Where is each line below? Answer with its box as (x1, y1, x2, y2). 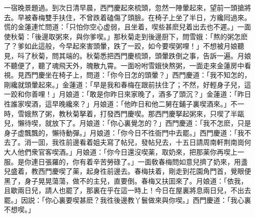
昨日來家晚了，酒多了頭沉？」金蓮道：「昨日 (110, 89, 251, 99)
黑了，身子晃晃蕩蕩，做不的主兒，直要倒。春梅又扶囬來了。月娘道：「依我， (4, 175, 248, 186)
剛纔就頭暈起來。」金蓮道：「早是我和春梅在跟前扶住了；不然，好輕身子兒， (4, 79, 244, 89)
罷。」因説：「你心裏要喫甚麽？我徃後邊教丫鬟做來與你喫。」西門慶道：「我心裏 (4, 194, 251, 205)
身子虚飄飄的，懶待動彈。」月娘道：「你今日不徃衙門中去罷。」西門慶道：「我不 (4, 127, 251, 137)
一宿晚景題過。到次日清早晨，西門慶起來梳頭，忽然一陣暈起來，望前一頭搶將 (4, 2, 251, 12)
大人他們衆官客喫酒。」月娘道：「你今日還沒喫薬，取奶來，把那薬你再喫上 (4, 146, 237, 157)
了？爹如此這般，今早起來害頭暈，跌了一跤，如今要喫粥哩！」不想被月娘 (4, 41, 237, 51)
